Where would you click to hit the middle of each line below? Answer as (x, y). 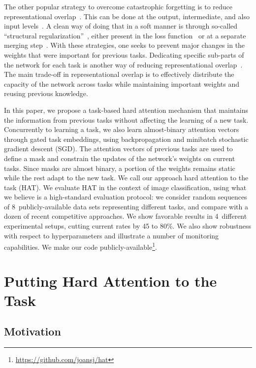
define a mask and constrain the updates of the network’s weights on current (120, 158)
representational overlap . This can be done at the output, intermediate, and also (127, 16)
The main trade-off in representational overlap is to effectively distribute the (119, 74)
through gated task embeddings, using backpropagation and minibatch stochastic (126, 139)
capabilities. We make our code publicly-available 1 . (80, 246)
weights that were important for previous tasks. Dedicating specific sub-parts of (124, 54)
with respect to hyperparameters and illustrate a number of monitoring (112, 235)
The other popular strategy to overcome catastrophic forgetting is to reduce (118, 6)
